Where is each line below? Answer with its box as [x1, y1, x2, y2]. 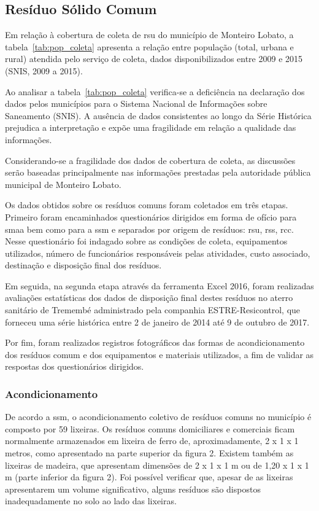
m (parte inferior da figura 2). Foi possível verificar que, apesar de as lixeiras [5, 470, 293, 483]
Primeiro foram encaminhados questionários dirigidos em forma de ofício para [5, 210, 297, 223]
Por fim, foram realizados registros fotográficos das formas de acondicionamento [5, 336, 305, 349]
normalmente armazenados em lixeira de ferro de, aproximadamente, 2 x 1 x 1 [5, 434, 299, 447]
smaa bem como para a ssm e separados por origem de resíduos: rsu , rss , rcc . [5, 222, 294, 235]
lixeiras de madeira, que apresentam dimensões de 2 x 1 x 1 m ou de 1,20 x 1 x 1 [5, 458, 309, 471]
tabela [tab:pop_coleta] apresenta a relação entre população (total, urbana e [5, 40, 294, 53]
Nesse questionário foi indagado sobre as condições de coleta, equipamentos [5, 235, 288, 248]
